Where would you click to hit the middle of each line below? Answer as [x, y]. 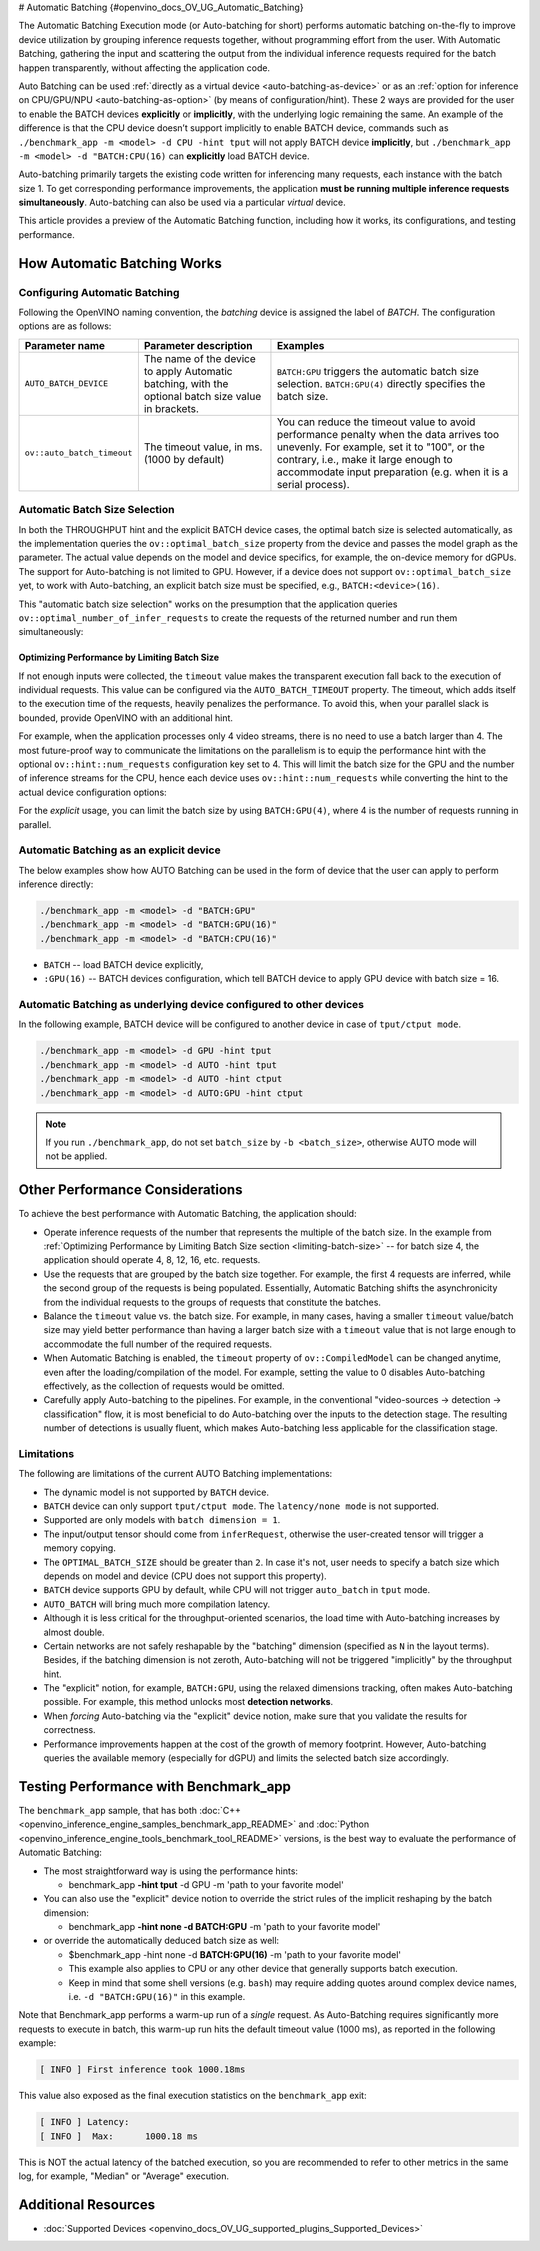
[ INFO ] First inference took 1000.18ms [142, 2069]
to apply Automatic [188, 371]
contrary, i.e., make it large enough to [365, 459]
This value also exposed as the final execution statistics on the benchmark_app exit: [192, 2096]
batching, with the [186, 383]
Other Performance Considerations [130, 1190]
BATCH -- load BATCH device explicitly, [123, 964]
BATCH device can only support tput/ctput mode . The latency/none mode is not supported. [241, 1506]
